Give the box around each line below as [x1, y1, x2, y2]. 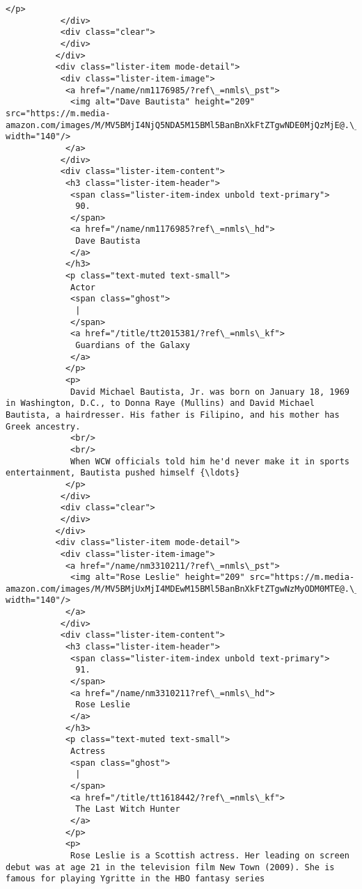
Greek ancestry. [6, 421, 81, 432]
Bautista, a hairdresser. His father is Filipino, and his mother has [6, 409, 340, 420]
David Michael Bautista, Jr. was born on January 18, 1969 [70, 386, 349, 397]
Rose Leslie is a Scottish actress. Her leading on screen [70, 850, 349, 860]
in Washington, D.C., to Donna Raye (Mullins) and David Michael [6, 398, 315, 409]
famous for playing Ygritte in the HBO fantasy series [6, 874, 265, 884]
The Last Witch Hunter [75, 804, 180, 815]
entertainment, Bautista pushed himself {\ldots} [6, 468, 240, 478]
